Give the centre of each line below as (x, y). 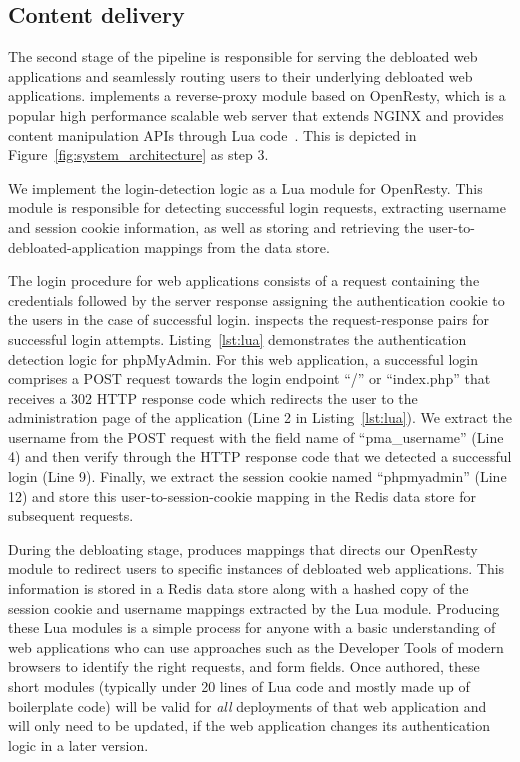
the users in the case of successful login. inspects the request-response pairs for (248, 319)
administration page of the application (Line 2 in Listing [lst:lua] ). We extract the (260, 417)
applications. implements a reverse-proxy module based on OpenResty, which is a (257, 95)
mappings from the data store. (237, 246)
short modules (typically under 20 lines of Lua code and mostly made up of (239, 686)
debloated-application (74, 246)
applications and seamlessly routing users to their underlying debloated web (240, 75)
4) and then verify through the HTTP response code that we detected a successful (260, 456)
